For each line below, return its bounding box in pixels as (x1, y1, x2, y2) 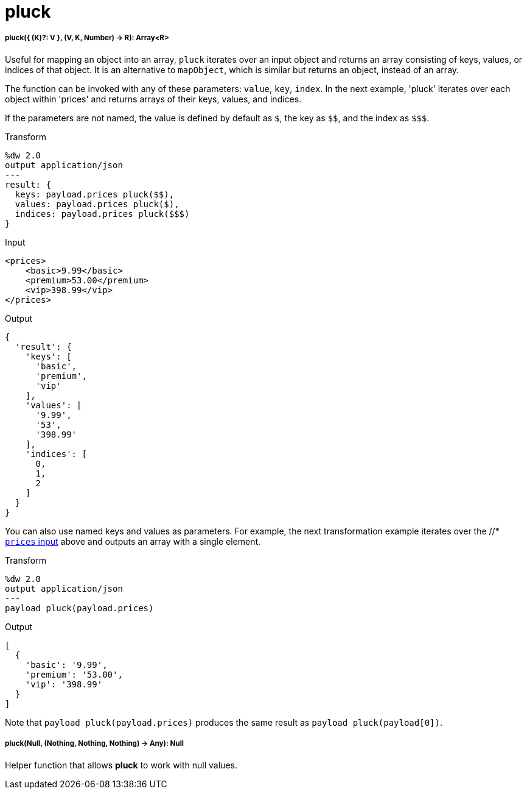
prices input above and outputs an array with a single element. (5, 536, 261, 547)
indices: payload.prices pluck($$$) (15, 208, 190, 219)
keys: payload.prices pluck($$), (15, 189, 175, 199)
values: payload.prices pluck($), (15, 199, 180, 209)
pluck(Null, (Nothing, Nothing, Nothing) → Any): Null (5, 739, 184, 748)
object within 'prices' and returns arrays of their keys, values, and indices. (5, 93, 302, 104)
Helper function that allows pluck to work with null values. (5, 759, 237, 770)
